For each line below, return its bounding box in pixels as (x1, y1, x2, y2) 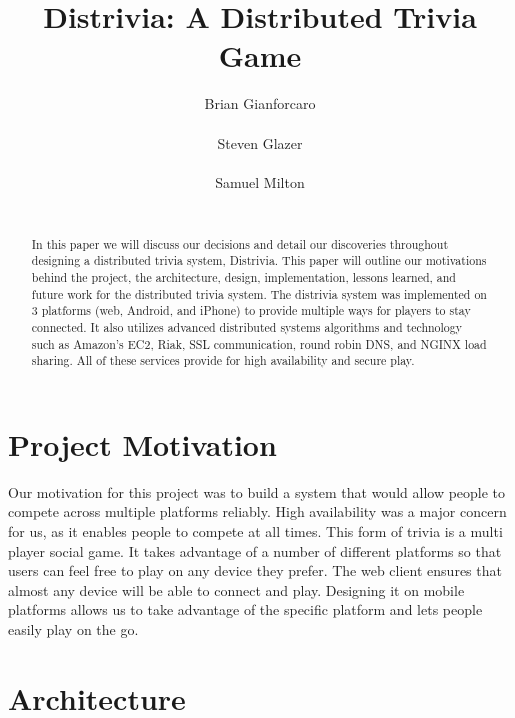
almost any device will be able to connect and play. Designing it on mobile (8, 579, 465, 600)
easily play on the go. (8, 619, 139, 640)
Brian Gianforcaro (204, 93, 316, 114)
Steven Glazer (217, 132, 303, 153)
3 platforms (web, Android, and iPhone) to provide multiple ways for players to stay (31, 302, 471, 319)
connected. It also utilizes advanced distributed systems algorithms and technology (31, 318, 463, 335)
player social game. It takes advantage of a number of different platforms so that (8, 540, 502, 561)
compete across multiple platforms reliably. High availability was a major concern (8, 501, 507, 522)
